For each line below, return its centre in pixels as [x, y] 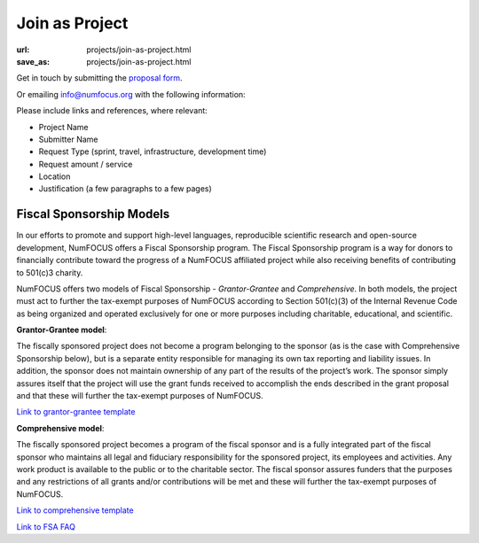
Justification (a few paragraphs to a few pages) [125, 189]
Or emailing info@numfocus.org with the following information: [131, 94]
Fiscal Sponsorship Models [93, 214]
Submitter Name [68, 139]
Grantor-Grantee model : [62, 330]
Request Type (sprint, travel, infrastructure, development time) [153, 151]
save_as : [33, 61]
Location [55, 176]
